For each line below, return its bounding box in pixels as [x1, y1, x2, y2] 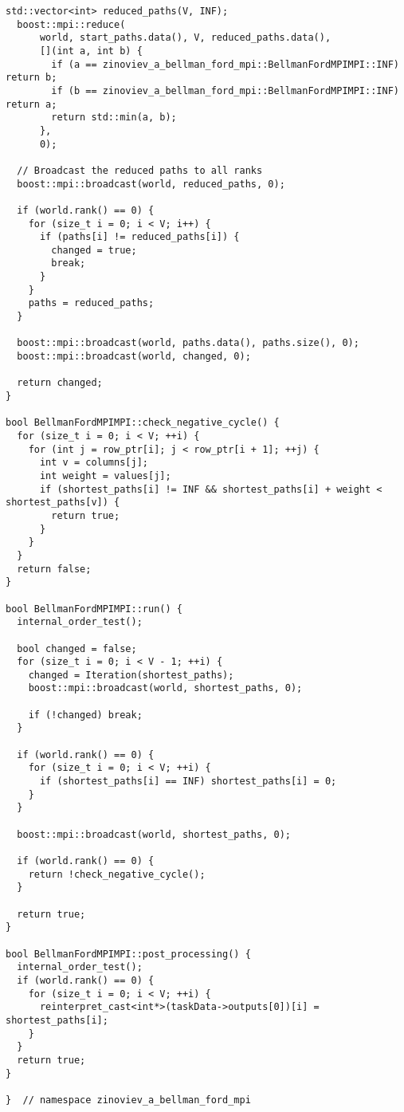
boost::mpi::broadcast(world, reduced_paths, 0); [17, 178, 285, 190]
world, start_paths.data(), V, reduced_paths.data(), [39, 32, 331, 44]
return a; [6, 98, 57, 110]
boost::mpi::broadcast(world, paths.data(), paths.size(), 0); [17, 337, 359, 349]
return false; [17, 563, 92, 575]
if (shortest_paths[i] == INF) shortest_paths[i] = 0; [39, 776, 337, 788]
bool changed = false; [17, 642, 137, 654]
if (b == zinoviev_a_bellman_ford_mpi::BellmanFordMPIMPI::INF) [51, 84, 399, 96]
